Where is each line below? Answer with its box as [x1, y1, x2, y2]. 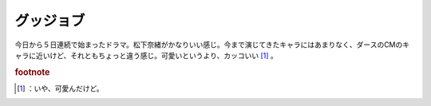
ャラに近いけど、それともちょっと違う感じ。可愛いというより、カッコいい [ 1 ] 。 [14, 50, 279, 60]
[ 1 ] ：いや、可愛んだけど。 [17, 84, 104, 93]
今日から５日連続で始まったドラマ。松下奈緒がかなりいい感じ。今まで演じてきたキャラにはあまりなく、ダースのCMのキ [14, 40, 410, 49]
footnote [14, 66, 50, 77]
